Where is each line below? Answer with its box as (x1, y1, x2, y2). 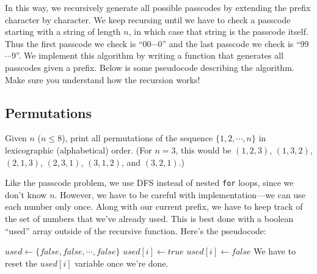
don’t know (5, 188, 47, 201)
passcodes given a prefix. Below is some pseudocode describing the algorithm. (5, 61, 294, 73)
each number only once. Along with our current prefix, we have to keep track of (5, 200, 303, 213)
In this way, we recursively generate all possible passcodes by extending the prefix (5, 1, 311, 13)
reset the (5, 256, 37, 269)
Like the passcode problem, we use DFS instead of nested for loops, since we (5, 176, 294, 189)
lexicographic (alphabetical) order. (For (5, 143, 152, 156)
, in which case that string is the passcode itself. (128, 25, 308, 38)
